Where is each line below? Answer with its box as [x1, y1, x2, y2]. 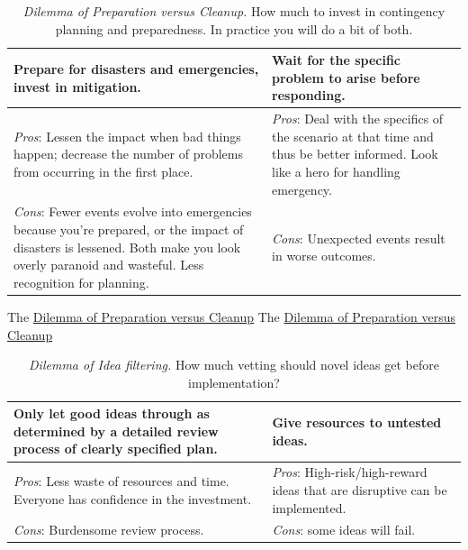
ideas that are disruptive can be [272, 480, 447, 499]
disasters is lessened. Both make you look [13, 237, 241, 256]
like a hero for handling [272, 162, 400, 180]
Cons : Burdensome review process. [13, 520, 204, 539]
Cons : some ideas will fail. [272, 520, 416, 539]
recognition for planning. [13, 272, 149, 291]
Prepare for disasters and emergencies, [13, 59, 259, 78]
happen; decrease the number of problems [13, 144, 243, 163]
